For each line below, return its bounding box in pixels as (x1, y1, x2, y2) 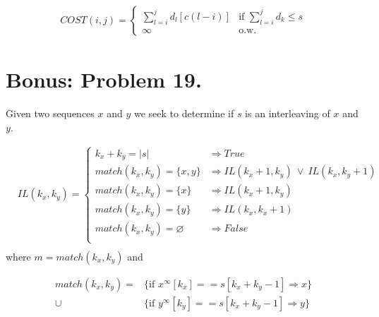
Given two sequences (6, 106, 95, 121)
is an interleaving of (245, 106, 330, 121)
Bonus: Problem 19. (6, 65, 202, 94)
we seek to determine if (133, 106, 234, 121)
